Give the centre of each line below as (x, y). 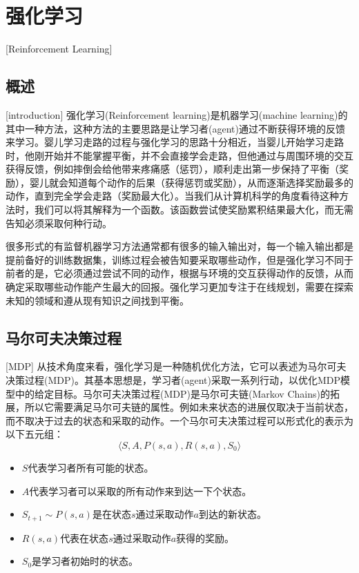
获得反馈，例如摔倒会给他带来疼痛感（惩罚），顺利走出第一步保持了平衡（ (172, 169)
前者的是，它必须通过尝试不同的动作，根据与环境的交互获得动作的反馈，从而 (179, 273)
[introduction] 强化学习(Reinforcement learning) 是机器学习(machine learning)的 (177, 114)
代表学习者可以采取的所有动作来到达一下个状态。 (140, 491)
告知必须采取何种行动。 (59, 223)
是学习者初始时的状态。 (85, 561)
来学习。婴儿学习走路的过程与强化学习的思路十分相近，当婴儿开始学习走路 (175, 142)
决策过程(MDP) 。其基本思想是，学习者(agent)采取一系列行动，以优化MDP (173, 380)
